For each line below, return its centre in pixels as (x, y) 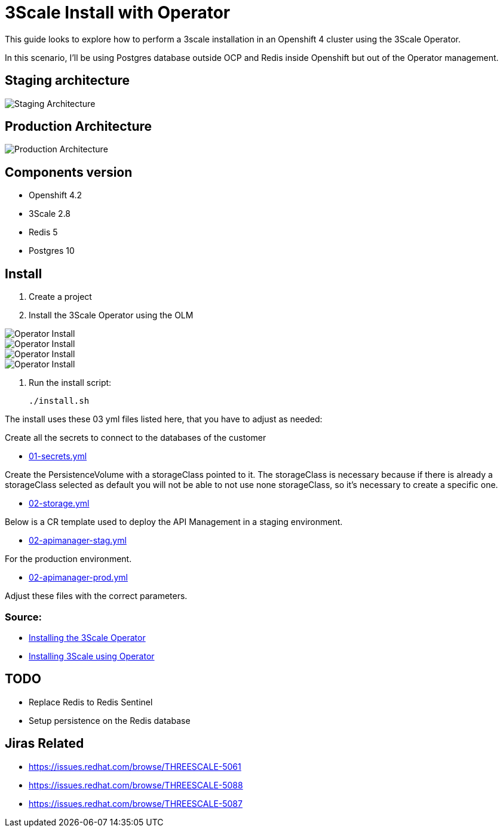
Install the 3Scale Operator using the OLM (111, 315)
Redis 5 (43, 232)
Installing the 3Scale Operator (87, 637)
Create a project (60, 297)
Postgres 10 (52, 251)
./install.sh (59, 401)
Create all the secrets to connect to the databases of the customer (136, 438)
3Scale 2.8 (50, 214)
